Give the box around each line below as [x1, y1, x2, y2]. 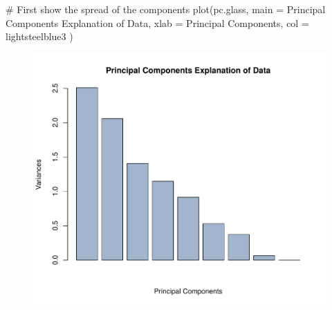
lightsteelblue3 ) [6, 29, 73, 44]
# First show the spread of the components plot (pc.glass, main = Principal [6, 2, 326, 16]
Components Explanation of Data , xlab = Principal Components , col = [6, 15, 309, 30]
